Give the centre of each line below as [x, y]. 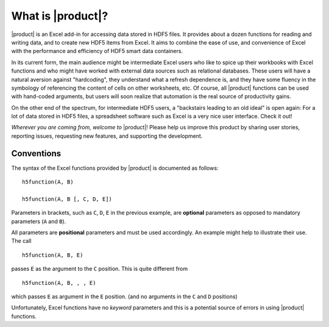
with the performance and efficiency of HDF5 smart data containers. [97, 51]
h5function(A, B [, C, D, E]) [67, 199]
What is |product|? [60, 16]
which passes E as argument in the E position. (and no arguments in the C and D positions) [124, 296]
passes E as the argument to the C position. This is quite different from [100, 269]
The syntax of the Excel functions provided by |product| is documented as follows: [115, 168]
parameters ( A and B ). [39, 221]
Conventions [36, 153]
